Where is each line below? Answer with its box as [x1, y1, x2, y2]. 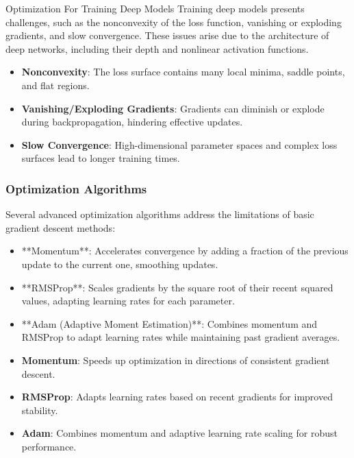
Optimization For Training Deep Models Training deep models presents [5, 1, 305, 15]
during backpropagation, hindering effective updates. [21, 114, 243, 129]
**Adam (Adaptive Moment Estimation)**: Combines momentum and [21, 316, 318, 330]
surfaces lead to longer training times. [21, 151, 180, 165]
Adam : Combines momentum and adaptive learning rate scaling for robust [21, 426, 338, 440]
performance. [21, 439, 77, 453]
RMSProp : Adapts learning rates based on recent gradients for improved [21, 389, 333, 404]
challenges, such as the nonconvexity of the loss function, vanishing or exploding [5, 14, 342, 29]
